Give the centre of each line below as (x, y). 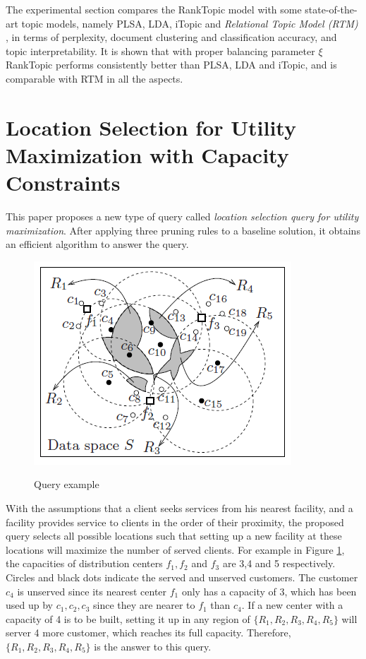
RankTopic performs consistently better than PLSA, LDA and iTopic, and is (171, 65)
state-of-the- (331, 9)
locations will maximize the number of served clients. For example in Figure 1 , (175, 549)
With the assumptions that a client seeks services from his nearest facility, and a (179, 508)
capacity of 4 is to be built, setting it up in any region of (128, 618)
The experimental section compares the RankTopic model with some (154, 9)
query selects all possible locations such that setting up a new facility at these (174, 536)
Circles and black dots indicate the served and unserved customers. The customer (182, 577)
